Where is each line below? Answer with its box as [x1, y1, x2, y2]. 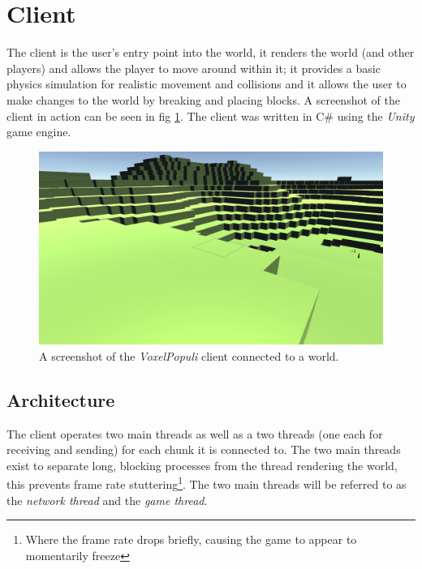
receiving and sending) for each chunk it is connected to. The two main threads [6, 441, 401, 458]
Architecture [6, 387, 115, 412]
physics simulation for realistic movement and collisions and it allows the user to [6, 75, 407, 92]
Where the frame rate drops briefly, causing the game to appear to [25, 531, 357, 548]
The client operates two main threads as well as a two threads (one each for [6, 425, 383, 442]
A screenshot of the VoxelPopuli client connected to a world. [39, 347, 339, 364]
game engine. [6, 123, 71, 140]
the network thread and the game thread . [6, 491, 208, 508]
